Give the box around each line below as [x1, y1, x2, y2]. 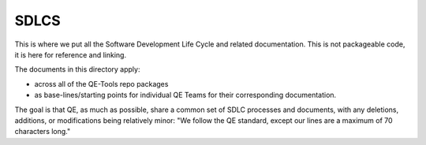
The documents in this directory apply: [14, 65, 140, 74]
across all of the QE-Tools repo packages [34, 79, 169, 88]
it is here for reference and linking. [14, 50, 126, 59]
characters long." [14, 127, 71, 136]
